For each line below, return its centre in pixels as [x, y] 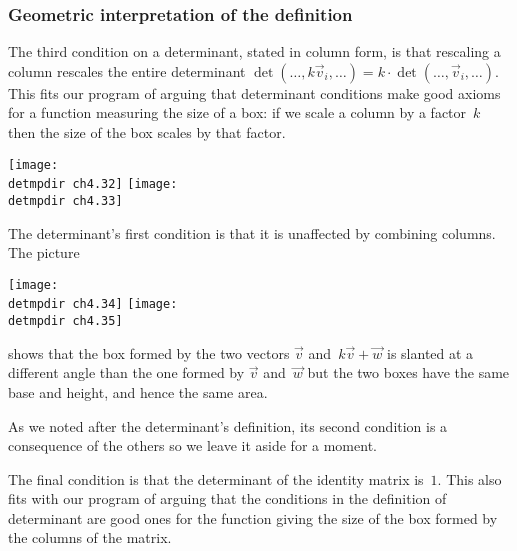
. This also [469, 478]
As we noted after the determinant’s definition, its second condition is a [228, 425]
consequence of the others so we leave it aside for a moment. [192, 445]
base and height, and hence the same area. [138, 391]
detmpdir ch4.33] [65, 200]
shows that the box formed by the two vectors [149, 352]
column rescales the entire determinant [127, 70]
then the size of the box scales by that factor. [147, 132]
